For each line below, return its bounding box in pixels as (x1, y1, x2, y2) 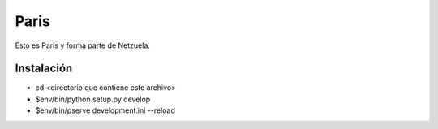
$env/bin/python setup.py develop (35, 94, 151, 104)
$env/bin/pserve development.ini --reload (35, 105, 176, 115)
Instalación (15, 62, 73, 75)
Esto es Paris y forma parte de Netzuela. (15, 41, 150, 50)
